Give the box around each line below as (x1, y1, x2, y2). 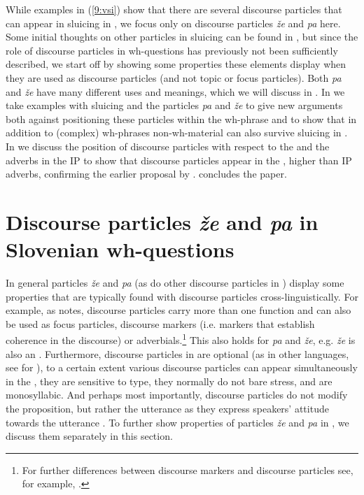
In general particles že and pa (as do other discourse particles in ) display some (6, 275, 344, 290)
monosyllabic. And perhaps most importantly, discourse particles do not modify (6, 387, 348, 402)
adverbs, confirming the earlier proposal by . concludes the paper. (6, 166, 287, 181)
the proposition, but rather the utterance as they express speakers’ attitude (6, 401, 329, 416)
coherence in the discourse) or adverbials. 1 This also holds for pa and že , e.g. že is (6, 331, 356, 347)
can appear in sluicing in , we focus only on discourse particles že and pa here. (6, 15, 341, 30)
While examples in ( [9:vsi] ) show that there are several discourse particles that (6, 2, 342, 16)
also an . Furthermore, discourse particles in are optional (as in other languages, (6, 346, 349, 361)
